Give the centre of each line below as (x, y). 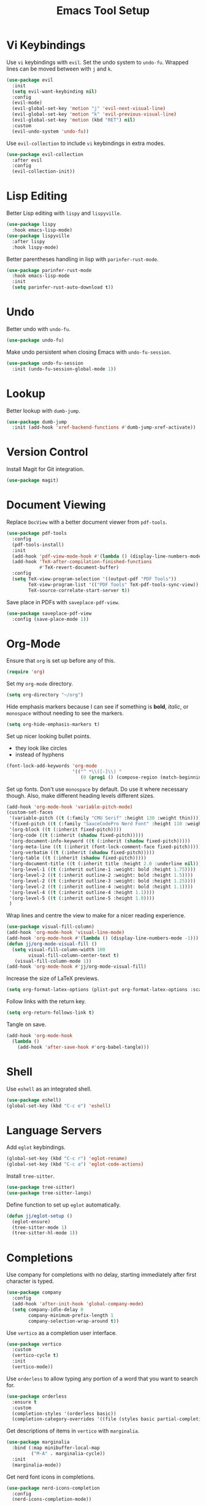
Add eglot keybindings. (36, 1147)
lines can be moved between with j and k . (59, 69)
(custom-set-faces (30, 812)
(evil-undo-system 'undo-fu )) (50, 131)
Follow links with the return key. (46, 1001)
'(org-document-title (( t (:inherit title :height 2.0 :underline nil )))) (106, 864)
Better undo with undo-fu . (38, 329)
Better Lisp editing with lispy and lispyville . (64, 213)
